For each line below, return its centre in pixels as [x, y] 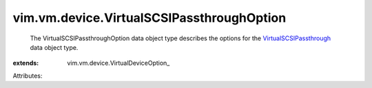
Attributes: [28, 76]
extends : [26, 63]
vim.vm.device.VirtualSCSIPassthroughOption [149, 18]
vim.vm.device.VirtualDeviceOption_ [118, 63]
